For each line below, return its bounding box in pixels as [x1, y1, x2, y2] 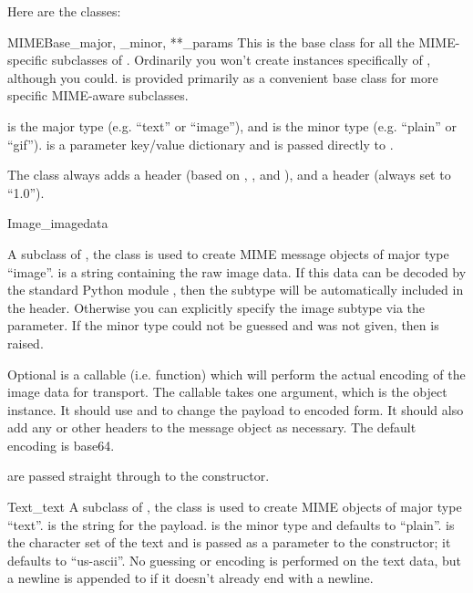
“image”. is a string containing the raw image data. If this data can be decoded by [7, 262, 467, 281]
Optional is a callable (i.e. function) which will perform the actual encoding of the [7, 364, 466, 383]
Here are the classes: [7, 2, 121, 20]
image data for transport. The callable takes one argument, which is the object [7, 382, 447, 401]
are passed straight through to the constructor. [7, 466, 270, 485]
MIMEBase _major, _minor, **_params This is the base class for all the [7, 32, 415, 51]
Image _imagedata [7, 213, 108, 233]
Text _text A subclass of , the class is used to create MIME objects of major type [7, 497, 462, 516]
